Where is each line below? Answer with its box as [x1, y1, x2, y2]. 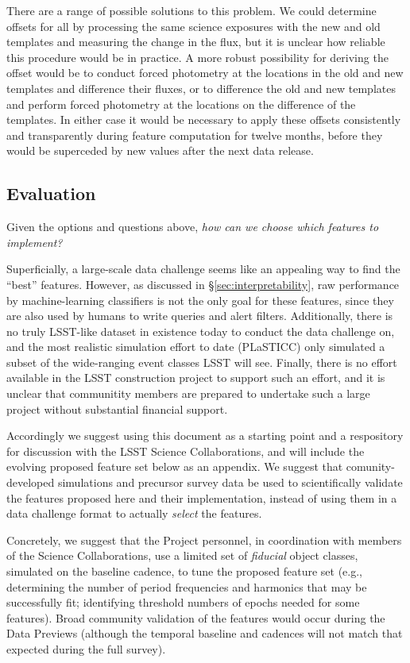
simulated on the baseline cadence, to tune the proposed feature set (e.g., [6, 563, 362, 580]
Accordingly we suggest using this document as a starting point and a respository [6, 427, 404, 444]
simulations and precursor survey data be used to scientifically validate [57, 474, 403, 491]
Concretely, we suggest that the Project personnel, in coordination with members [6, 531, 402, 548]
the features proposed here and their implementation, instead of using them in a [6, 489, 397, 506]
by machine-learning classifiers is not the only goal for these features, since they [6, 291, 394, 308]
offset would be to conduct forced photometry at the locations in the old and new [6, 64, 404, 81]
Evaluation [6, 181, 96, 206]
